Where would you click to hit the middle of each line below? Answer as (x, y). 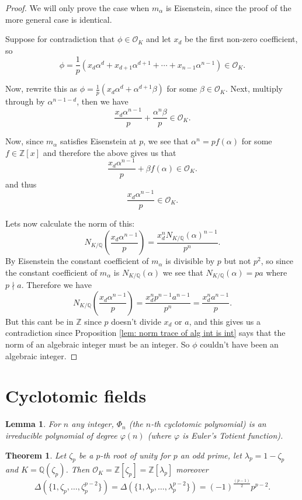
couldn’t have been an (239, 344)
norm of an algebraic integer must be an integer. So (98, 344)
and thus (21, 184)
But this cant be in (39, 321)
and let (158, 39)
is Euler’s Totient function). (233, 435)
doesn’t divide (136, 321)
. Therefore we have (56, 285)
